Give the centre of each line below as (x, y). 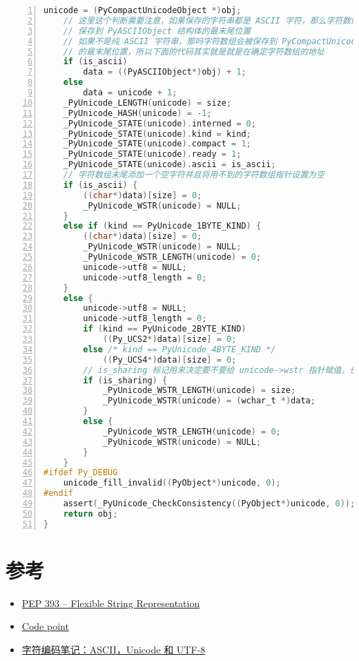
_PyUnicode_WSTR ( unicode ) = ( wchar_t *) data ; (209, 401)
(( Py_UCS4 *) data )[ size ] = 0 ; (169, 360)
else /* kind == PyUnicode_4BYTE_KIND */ (179, 349)
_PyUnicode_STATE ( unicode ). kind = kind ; (157, 134)
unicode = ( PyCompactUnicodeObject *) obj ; (143, 10)
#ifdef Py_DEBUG (81, 473)
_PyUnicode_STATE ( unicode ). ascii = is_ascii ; (169, 165)
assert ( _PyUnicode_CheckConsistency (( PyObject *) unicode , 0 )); (209, 504)
